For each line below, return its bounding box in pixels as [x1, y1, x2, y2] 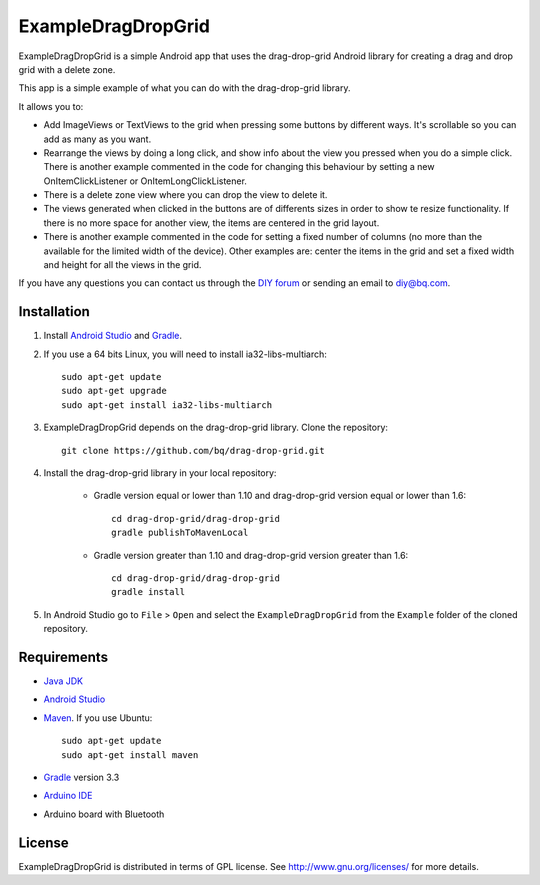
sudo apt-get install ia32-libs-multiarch [61, 399, 273, 410]
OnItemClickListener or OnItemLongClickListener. [43, 175, 247, 187]
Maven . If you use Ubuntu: [43, 711, 153, 724]
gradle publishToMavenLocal [111, 527, 249, 539]
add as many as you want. [43, 133, 152, 145]
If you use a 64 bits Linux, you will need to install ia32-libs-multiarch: [43, 348, 327, 360]
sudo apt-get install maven [61, 749, 199, 760]
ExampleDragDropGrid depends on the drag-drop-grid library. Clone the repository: [43, 421, 389, 434]
